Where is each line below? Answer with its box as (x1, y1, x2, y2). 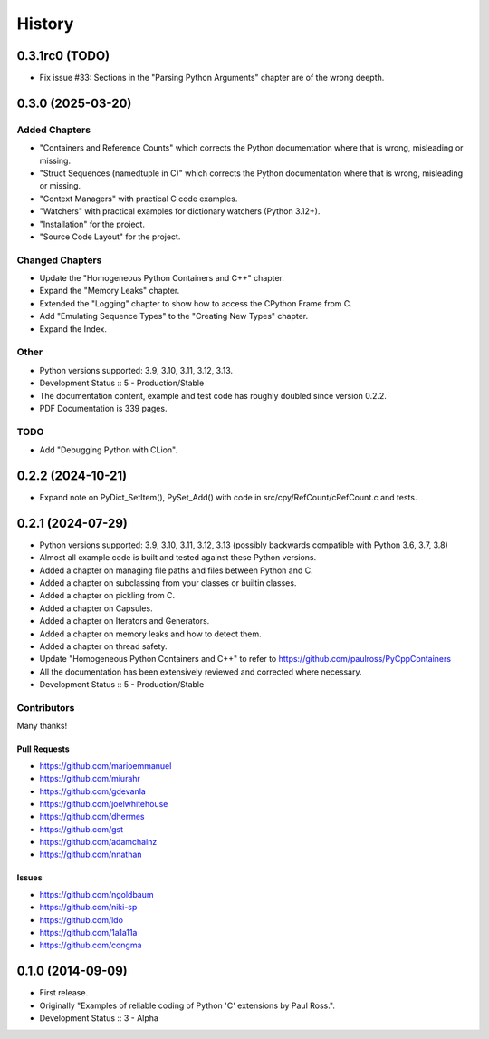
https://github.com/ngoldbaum (39, 888, 154, 899)
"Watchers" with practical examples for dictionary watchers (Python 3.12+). (39, 206, 321, 217)
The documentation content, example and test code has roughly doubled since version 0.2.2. (39, 390, 387, 401)
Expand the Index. (39, 323, 108, 335)
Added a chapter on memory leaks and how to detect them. (39, 628, 262, 639)
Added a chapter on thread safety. (39, 641, 168, 652)
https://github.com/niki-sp (39, 902, 138, 913)
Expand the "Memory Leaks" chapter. (39, 286, 180, 296)
